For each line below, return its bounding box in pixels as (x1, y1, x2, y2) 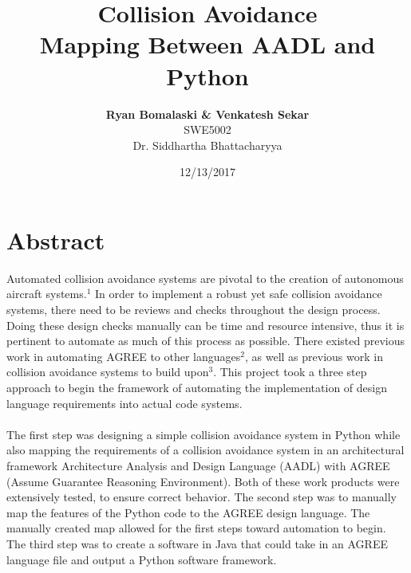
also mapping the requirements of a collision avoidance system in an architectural (6, 442, 405, 458)
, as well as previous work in (245, 347, 383, 364)
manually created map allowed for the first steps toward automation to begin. (6, 520, 386, 536)
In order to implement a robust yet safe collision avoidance (94, 285, 382, 302)
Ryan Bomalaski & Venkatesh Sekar (105, 105, 310, 122)
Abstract (6, 223, 105, 256)
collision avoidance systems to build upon (6, 363, 209, 380)
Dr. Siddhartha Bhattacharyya (132, 136, 283, 153)
